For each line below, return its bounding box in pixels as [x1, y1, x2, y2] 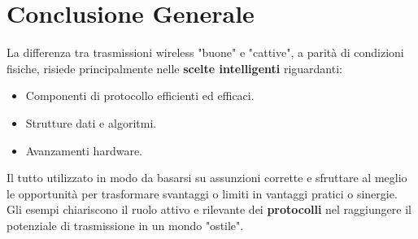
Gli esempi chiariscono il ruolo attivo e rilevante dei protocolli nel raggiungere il [7, 201, 411, 218]
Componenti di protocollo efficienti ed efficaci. [25, 87, 255, 104]
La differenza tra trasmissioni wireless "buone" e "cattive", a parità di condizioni [7, 44, 404, 61]
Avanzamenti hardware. [25, 141, 142, 159]
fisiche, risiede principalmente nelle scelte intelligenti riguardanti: [7, 59, 342, 76]
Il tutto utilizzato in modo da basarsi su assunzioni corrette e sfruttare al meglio [7, 169, 407, 186]
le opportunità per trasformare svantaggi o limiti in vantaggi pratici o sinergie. [7, 185, 398, 202]
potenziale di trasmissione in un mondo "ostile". [7, 216, 244, 233]
